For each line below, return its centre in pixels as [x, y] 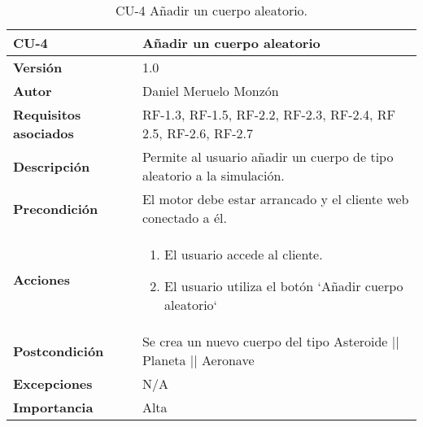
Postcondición [59, 351]
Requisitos [47, 114]
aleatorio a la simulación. [213, 175]
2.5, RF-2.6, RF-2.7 [197, 133]
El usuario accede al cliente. [244, 254]
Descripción [52, 166]
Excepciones [53, 383]
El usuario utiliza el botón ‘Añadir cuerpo [284, 286]
